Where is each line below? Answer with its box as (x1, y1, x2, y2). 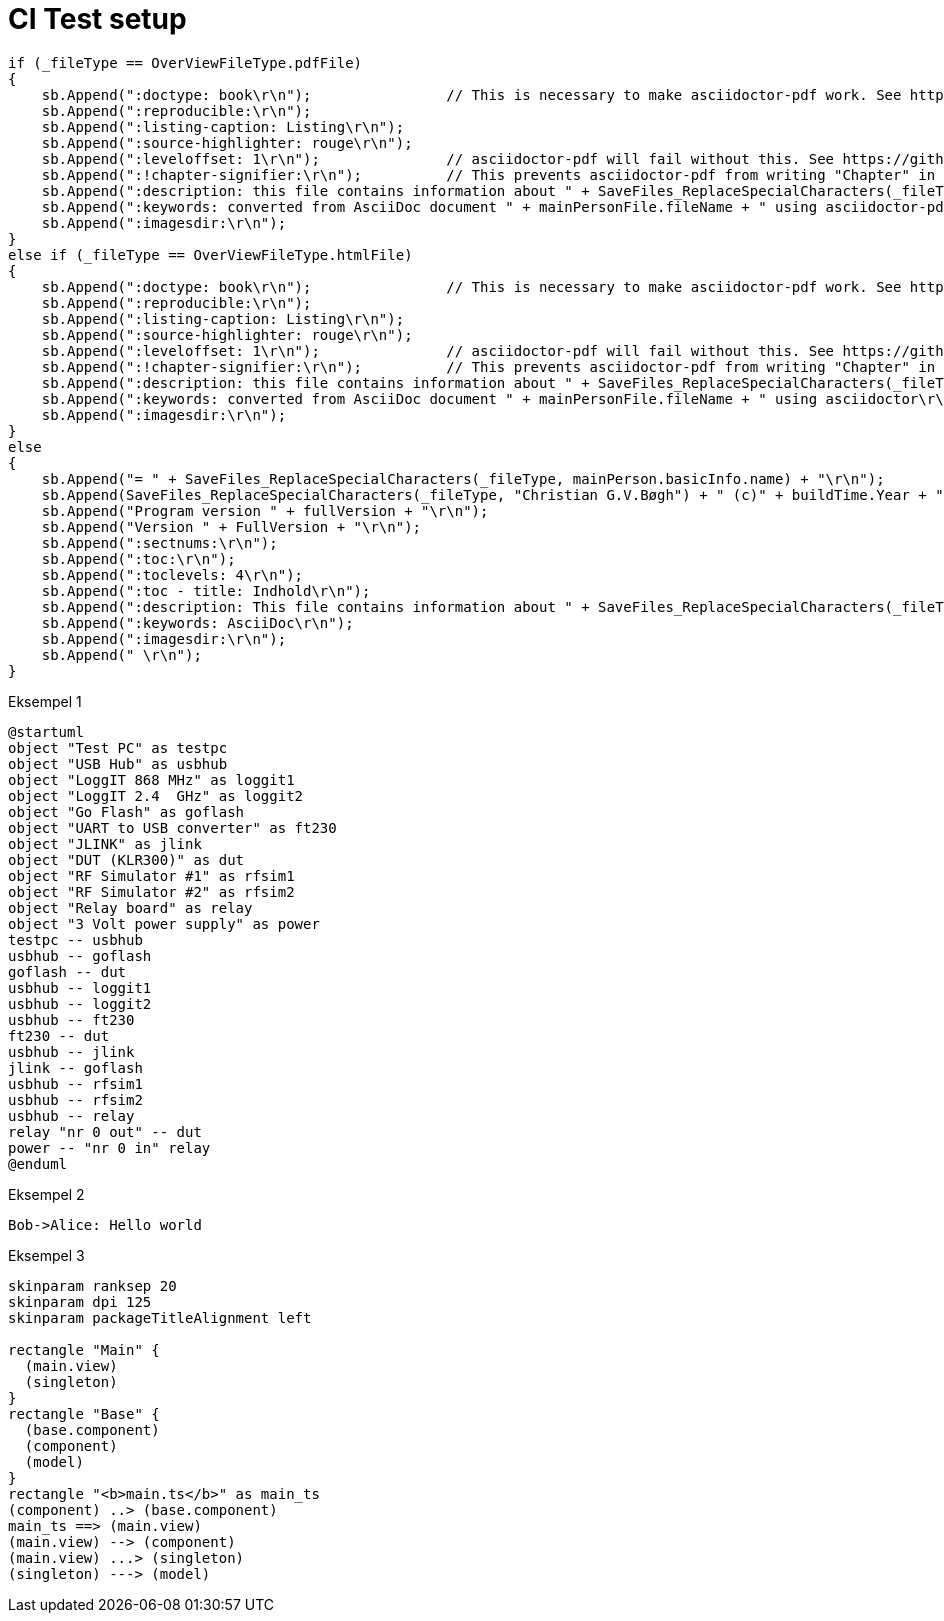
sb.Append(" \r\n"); (41, 646, 202, 663)
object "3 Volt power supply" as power (8, 915, 320, 932)
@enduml (8, 1155, 68, 1172)
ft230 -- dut (8, 1027, 110, 1044)
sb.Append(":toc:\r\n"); (41, 550, 236, 567)
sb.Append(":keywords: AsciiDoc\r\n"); (41, 614, 354, 631)
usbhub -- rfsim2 (8, 1091, 143, 1108)
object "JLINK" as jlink (8, 835, 202, 852)
